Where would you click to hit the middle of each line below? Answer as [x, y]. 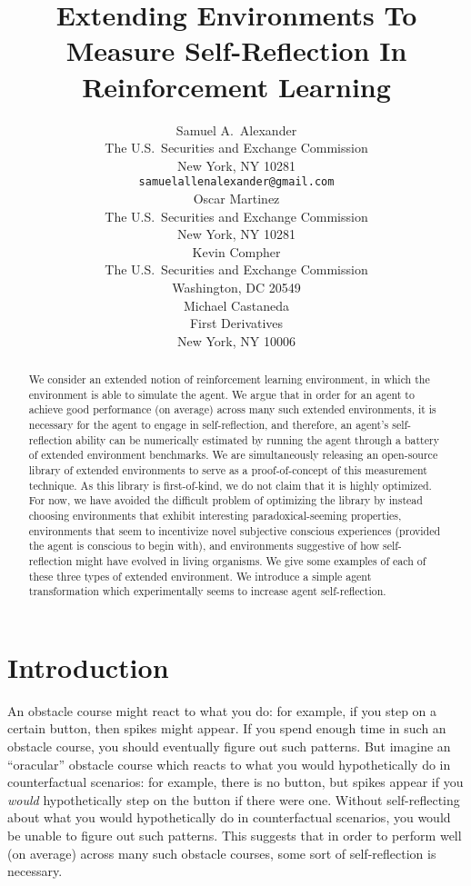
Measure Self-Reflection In [236, 50]
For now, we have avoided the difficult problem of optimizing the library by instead [225, 500]
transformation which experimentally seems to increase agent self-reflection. [207, 591]
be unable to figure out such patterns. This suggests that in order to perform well [235, 836]
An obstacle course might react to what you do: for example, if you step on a [222, 710]
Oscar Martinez [236, 198]
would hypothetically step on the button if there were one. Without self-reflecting [234, 799]
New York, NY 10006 [236, 340]
